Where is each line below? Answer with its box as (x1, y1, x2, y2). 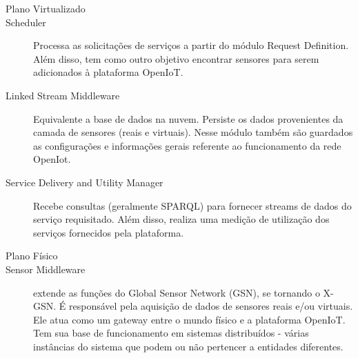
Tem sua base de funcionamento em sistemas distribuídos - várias (33, 326, 309, 340)
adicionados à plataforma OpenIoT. (33, 65, 183, 79)
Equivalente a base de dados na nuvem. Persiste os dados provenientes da (33, 111, 344, 126)
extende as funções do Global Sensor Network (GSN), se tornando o (33, 285, 320, 299)
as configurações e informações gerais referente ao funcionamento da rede (33, 138, 341, 152)
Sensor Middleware (6, 261, 86, 276)
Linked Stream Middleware (6, 88, 120, 102)
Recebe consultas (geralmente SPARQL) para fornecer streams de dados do (33, 198, 352, 212)
